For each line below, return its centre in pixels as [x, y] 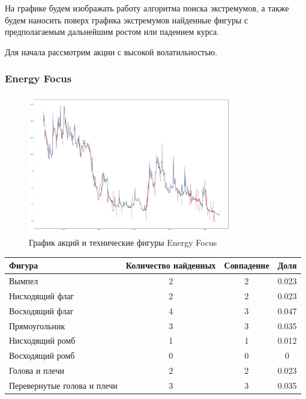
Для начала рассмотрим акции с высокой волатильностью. [111, 51]
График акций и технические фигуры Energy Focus [123, 242]
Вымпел [24, 280]
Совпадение [247, 265]
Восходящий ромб [42, 355]
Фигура [24, 265]
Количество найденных [171, 265]
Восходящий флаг [41, 310]
